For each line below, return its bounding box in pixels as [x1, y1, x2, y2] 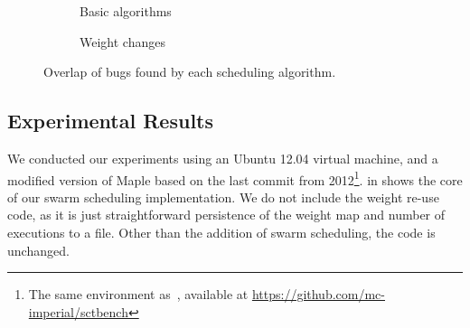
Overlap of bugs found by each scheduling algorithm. [43, 62, 336, 81]
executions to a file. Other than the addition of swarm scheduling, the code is [7, 223, 436, 242]
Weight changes [80, 32, 165, 51]
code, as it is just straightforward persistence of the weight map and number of [7, 205, 446, 224]
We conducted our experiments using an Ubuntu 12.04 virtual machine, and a [7, 148, 438, 167]
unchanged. [7, 240, 70, 259]
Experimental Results [7, 107, 213, 135]
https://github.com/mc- [251, 285, 385, 304]
